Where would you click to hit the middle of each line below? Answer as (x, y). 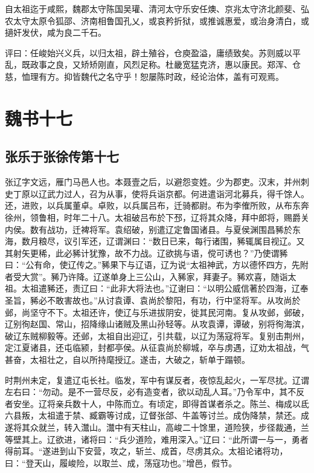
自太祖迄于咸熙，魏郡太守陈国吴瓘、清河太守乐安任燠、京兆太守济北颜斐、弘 (157, 8)
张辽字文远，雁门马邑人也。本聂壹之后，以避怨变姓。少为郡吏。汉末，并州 (153, 182)
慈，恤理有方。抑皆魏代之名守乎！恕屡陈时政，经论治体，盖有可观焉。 (144, 76)
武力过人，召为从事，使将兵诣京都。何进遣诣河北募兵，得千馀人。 (178, 193)
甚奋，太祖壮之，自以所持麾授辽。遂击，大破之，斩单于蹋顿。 (127, 360)
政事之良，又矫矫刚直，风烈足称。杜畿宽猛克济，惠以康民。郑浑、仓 (165, 64)
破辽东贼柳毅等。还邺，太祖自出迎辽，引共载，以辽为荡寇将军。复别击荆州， (157, 335)
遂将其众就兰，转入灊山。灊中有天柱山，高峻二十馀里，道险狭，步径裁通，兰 (157, 427)
